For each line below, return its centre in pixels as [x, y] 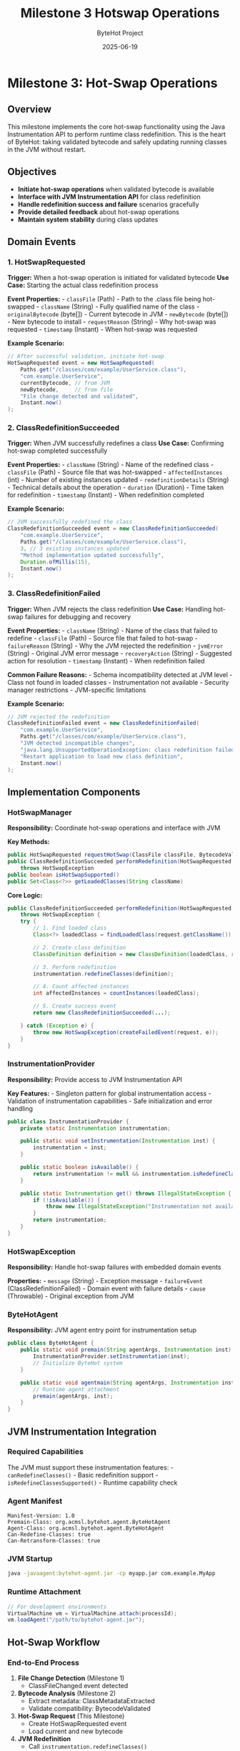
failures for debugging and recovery [78, 616]
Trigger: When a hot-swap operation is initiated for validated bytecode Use [118, 278]
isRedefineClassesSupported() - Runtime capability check [92, 1482]
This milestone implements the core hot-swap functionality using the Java [116, 126]
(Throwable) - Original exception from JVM [71, 1296]
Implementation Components [74, 792]
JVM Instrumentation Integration [82, 1431]
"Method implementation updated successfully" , [92, 555]
